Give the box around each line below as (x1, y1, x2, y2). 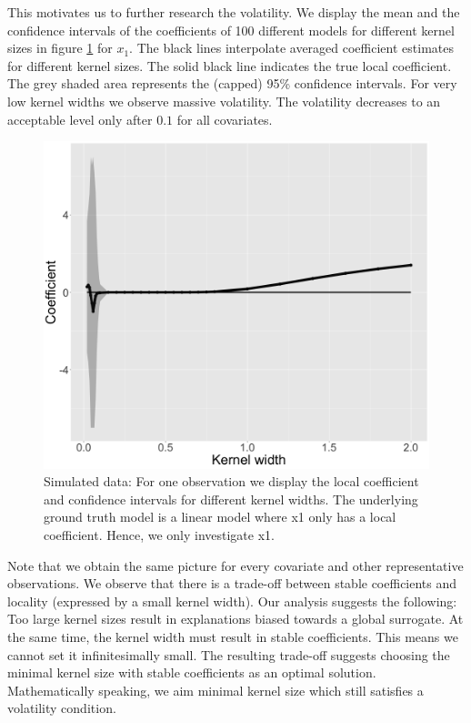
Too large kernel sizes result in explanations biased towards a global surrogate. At (7, 609, 464, 628)
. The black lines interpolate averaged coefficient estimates (129, 38, 454, 57)
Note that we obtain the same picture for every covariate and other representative (7, 555, 464, 575)
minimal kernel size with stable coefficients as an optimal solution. (7, 663, 376, 682)
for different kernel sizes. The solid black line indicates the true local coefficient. (7, 56, 452, 75)
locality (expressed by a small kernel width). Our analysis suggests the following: (7, 591, 457, 610)
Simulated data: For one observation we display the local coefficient (44, 472, 419, 491)
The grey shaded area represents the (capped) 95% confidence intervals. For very (7, 74, 457, 93)
